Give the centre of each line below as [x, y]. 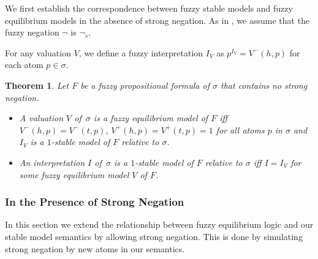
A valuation [41, 118]
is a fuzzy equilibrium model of [151, 118]
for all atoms [240, 129]
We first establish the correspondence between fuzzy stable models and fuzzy [149, 8]
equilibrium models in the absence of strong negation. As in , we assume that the [157, 20]
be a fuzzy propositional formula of [145, 85]
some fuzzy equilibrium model [74, 174]
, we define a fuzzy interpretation [141, 52]
